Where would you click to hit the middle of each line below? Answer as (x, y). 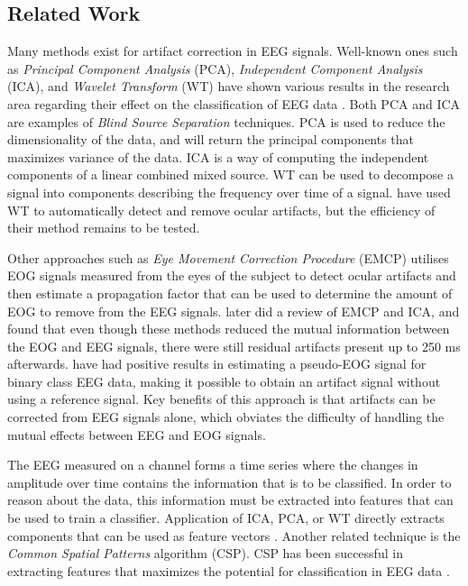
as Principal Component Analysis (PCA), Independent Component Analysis (215, 68)
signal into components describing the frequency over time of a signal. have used (229, 192)
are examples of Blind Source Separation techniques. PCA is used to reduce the (226, 121)
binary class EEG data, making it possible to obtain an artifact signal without (224, 381)
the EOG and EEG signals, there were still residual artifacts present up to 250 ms (234, 346)
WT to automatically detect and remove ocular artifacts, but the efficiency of (221, 210)
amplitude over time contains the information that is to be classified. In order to (229, 482)
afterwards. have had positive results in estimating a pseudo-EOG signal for (217, 364)
